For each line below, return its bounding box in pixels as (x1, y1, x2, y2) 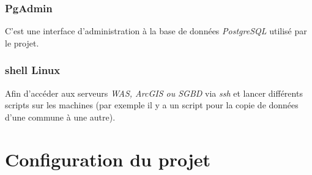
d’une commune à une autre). (5, 110, 116, 123)
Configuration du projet (5, 146, 211, 171)
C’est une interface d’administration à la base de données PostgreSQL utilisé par (5, 24, 307, 37)
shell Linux (5, 62, 61, 78)
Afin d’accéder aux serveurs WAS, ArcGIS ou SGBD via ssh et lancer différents (5, 86, 303, 99)
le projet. (5, 36, 39, 49)
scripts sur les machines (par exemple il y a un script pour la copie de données (5, 99, 299, 111)
